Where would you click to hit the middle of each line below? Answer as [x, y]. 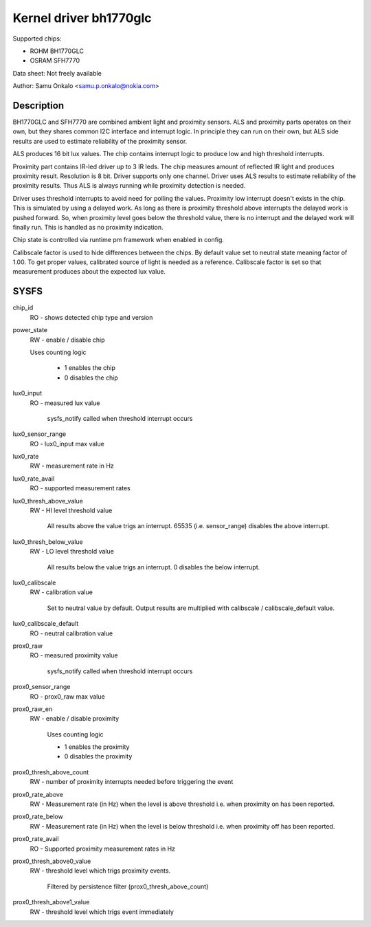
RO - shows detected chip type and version [91, 317]
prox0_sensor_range [42, 687]
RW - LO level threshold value [72, 552]
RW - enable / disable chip [67, 340]
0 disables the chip [91, 378]
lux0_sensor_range [40, 434]
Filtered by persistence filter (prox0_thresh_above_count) [128, 886]
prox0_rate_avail [36, 839]
